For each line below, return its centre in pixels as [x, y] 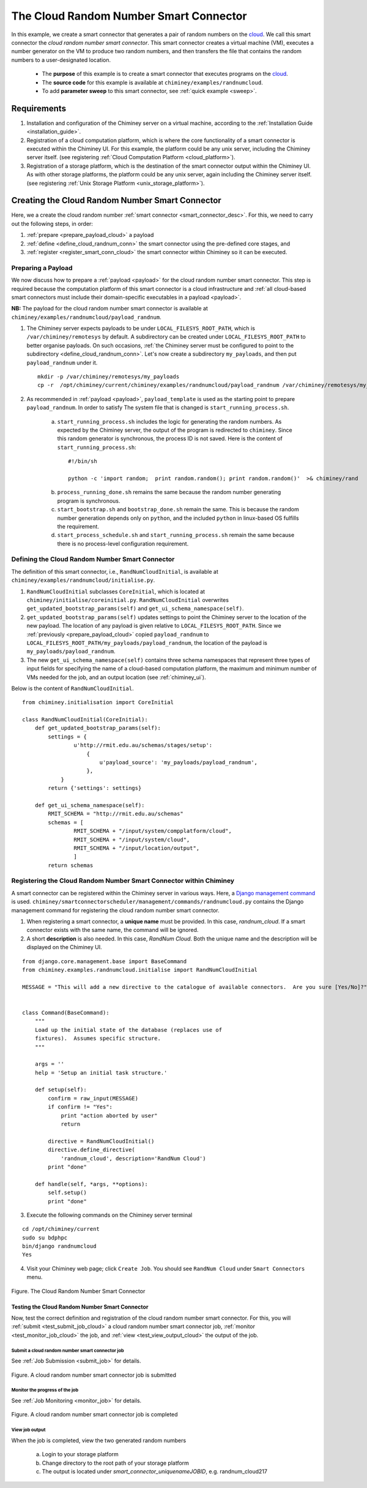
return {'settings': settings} [95, 788]
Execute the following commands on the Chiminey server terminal [109, 1215]
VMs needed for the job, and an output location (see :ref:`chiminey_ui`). [116, 677]
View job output [28, 1430]
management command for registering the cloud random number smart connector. [115, 910]
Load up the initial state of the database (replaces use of [128, 1030]
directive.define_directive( [92, 1150]
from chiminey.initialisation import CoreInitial [98, 702]
